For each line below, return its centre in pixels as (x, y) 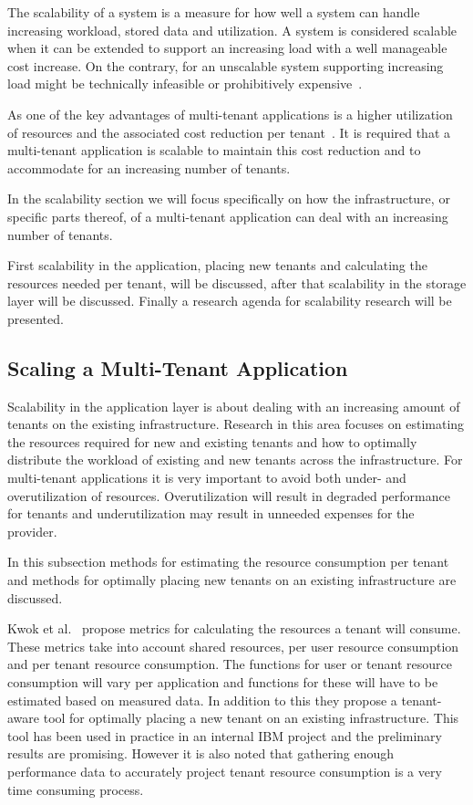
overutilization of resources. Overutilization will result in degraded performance (229, 495)
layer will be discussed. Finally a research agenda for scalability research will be (230, 301)
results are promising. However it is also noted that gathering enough (201, 753)
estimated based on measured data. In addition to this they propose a (202, 700)
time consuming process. (76, 789)
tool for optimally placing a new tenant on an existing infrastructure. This (251, 718)
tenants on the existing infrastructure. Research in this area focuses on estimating (236, 424)
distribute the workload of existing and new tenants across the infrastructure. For (235, 460)
